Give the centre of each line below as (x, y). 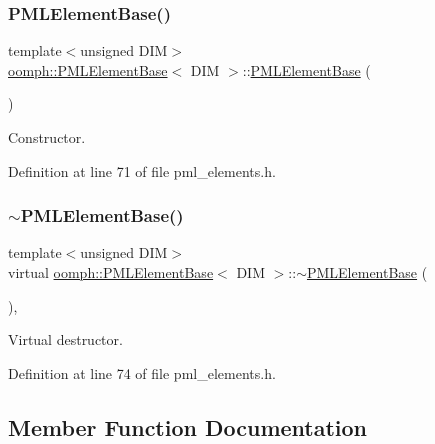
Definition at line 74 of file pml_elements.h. (142, 372)
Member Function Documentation (188, 426)
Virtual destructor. (65, 339)
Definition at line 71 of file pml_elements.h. (142, 170)
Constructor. (47, 137)
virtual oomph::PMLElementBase (111, 272)
